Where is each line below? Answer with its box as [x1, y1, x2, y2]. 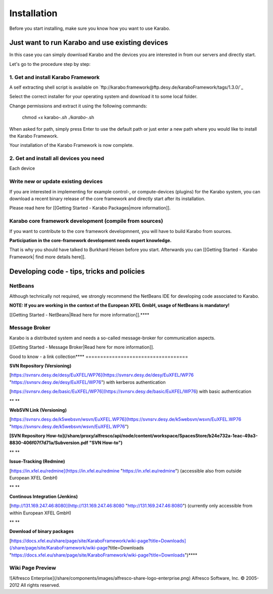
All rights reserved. [20, 582, 60, 588]
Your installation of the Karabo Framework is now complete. [9, 142, 134, 148]
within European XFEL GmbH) [9, 509, 72, 516]
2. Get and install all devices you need [9, 155, 105, 162]
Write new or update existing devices [9, 178, 103, 185]
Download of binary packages [9, 528, 74, 534]
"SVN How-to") [89, 440, 123, 446]
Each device [9, 165, 35, 172]
